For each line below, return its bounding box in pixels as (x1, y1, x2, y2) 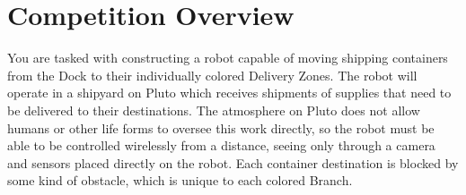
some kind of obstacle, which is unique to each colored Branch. (7, 171, 353, 190)
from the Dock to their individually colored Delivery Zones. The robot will (7, 65, 418, 84)
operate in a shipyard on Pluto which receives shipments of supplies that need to (7, 83, 452, 102)
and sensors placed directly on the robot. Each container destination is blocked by (7, 153, 459, 172)
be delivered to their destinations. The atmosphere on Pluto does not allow (7, 100, 420, 119)
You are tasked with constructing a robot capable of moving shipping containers (7, 48, 448, 67)
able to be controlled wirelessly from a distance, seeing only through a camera (7, 136, 435, 155)
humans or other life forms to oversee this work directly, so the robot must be (7, 118, 435, 137)
